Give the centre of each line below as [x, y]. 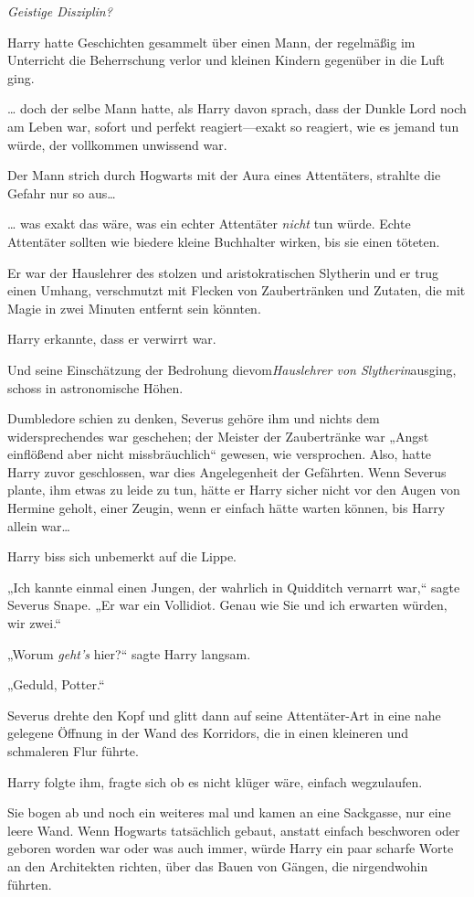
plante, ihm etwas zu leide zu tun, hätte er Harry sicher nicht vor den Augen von [234, 490]
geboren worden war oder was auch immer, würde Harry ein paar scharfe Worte [231, 848]
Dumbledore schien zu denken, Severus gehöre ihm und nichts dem [194, 418]
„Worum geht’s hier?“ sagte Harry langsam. [129, 653]
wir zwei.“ [34, 623]
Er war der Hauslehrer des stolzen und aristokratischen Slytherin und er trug [223, 272]
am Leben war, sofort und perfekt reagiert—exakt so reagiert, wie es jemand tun [233, 126]
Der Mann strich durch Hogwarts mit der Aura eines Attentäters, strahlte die [224, 175]
